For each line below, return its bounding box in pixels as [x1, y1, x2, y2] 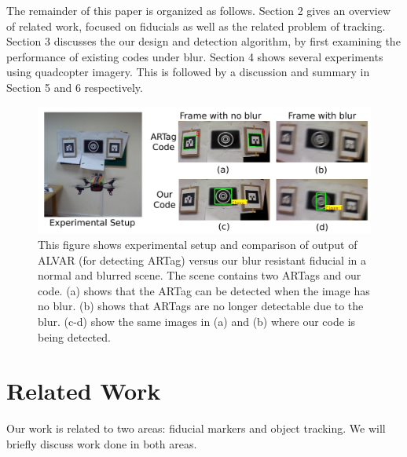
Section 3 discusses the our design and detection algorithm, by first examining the [6, 33, 401, 49]
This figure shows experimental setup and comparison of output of [38, 236, 357, 253]
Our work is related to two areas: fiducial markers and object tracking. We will [6, 420, 386, 437]
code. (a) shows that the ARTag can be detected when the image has [38, 282, 370, 298]
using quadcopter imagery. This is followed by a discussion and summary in [6, 64, 370, 80]
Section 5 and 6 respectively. [6, 79, 143, 95]
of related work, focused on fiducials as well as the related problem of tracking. [6, 17, 386, 34]
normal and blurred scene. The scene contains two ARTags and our [38, 267, 361, 283]
